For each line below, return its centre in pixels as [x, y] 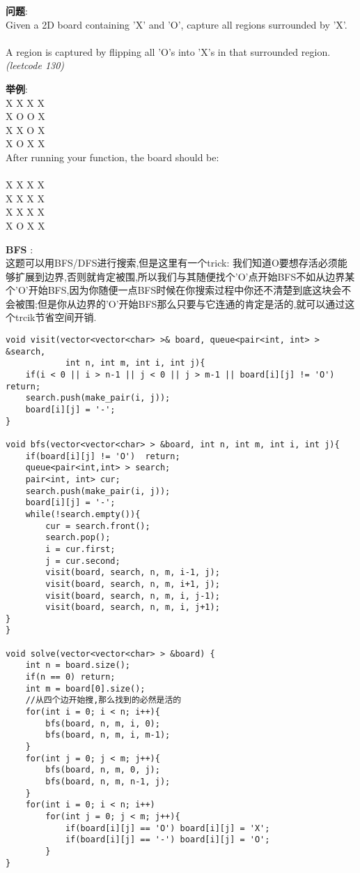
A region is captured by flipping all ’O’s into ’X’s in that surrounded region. [168, 51]
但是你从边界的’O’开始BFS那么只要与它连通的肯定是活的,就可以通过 [191, 303]
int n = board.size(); [78, 665]
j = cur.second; [83, 561]
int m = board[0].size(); [85, 688]
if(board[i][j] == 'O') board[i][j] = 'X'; [167, 828]
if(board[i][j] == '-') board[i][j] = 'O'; [167, 840]
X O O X [25, 116]
